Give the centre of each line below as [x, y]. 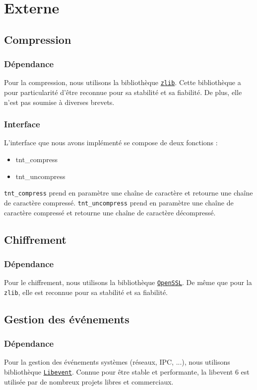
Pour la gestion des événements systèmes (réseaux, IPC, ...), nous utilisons [117, 362]
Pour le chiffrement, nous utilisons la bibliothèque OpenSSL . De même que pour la [128, 282]
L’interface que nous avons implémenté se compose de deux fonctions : [111, 143]
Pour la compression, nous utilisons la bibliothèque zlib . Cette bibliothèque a [123, 82]
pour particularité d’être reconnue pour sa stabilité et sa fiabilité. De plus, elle [123, 92]
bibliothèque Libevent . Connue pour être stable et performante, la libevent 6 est [127, 372]
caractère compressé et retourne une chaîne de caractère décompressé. [110, 212]
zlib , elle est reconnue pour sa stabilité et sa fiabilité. [86, 292]
